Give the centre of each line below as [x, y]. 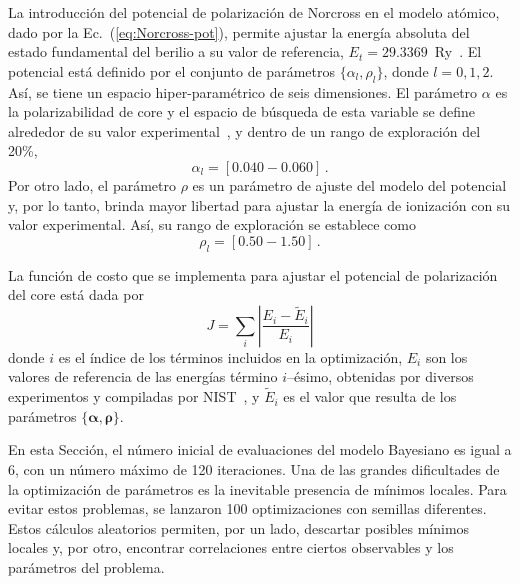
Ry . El [458, 51]
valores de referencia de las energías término [143, 376]
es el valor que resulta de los [370, 396]
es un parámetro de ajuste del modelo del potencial [349, 184]
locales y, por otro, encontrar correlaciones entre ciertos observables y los [231, 547]
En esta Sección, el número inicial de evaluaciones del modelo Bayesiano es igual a [260, 449]
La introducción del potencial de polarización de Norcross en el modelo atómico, [254, 12]
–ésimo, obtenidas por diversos [380, 376]
